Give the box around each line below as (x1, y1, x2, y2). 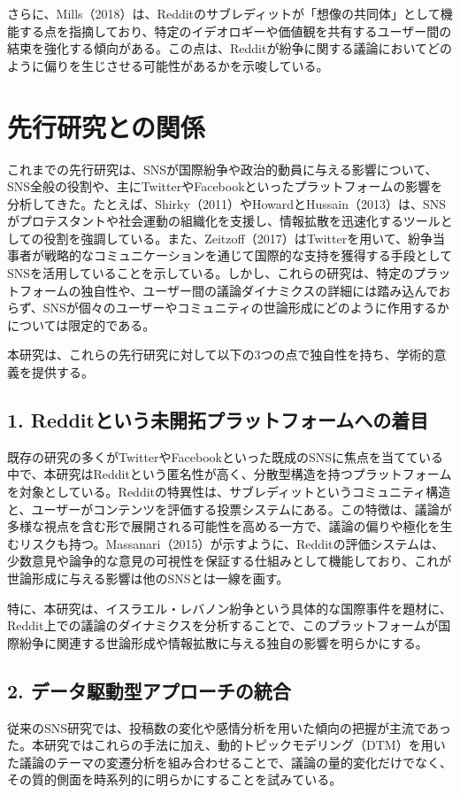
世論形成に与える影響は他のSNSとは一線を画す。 (7, 568, 289, 587)
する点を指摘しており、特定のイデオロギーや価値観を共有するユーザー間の (19, 21, 452, 40)
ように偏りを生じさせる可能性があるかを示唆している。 (7, 56, 329, 74)
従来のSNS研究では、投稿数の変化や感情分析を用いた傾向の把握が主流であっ (7, 718, 451, 736)
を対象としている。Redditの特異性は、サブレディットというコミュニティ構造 (7, 482, 451, 501)
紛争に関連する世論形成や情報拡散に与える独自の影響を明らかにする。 (19, 633, 428, 651)
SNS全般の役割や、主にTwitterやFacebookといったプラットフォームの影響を (7, 177, 443, 196)
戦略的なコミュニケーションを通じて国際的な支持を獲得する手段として (43, 246, 453, 265)
